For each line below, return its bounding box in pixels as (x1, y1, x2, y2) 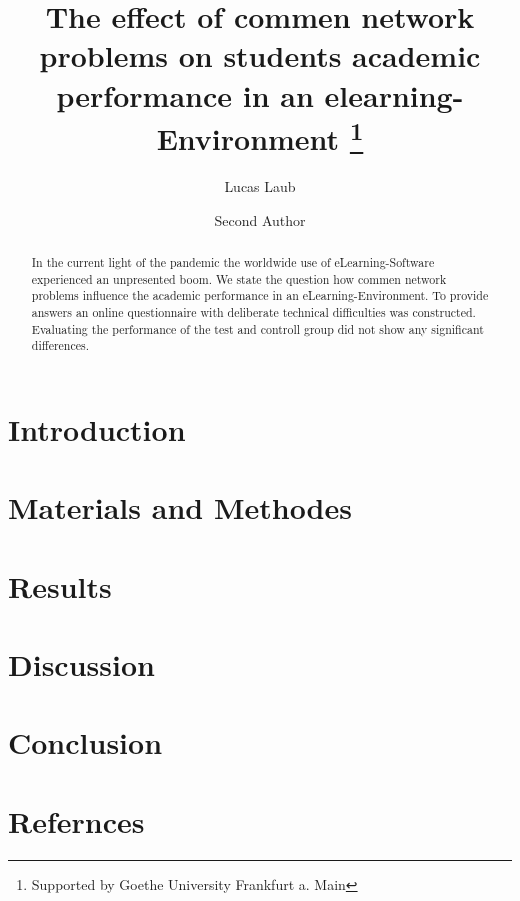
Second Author (214, 209, 306, 230)
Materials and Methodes (8, 487, 352, 528)
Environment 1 (156, 113, 364, 159)
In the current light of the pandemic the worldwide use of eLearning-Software (31, 254, 435, 270)
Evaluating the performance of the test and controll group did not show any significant (31, 320, 484, 337)
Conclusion (8, 722, 163, 763)
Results (8, 565, 112, 606)
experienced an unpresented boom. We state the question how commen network (31, 270, 447, 287)
